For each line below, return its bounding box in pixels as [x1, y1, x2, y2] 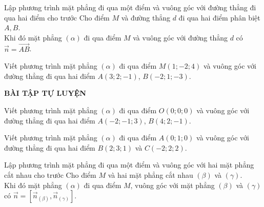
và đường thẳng [121, 12, 170, 23]
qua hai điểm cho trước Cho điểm [4, 12, 110, 23]
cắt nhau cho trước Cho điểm [4, 169, 96, 180]
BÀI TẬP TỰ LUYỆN [4, 88, 86, 98]
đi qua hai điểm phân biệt [178, 12, 260, 23]
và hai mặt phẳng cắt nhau [108, 169, 193, 180]
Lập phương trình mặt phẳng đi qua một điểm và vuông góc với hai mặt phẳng [4, 159, 254, 170]
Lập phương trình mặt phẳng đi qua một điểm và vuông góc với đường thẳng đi [4, 2, 256, 12]
